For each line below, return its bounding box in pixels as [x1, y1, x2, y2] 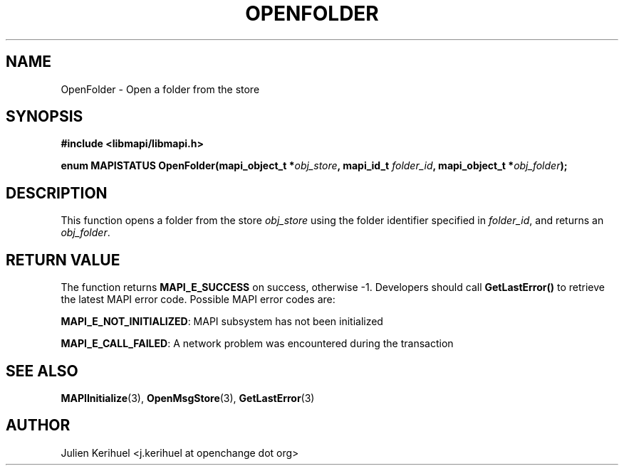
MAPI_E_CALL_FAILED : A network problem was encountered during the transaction [61, 337, 454, 350]
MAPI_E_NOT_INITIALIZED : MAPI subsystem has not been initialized [61, 315, 383, 328]
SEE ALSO [6, 361, 78, 380]
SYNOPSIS [6, 107, 83, 126]
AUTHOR [6, 416, 71, 435]
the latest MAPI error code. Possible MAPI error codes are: [61, 293, 336, 306]
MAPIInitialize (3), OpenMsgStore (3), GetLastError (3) [61, 391, 315, 404]
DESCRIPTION [6, 184, 108, 202]
